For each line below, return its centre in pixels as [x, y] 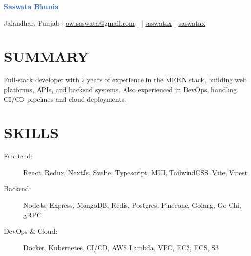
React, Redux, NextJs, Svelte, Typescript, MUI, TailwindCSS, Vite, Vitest [136, 172]
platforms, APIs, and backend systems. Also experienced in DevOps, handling [121, 89]
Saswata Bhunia [31, 6]
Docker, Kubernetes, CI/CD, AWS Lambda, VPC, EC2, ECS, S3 [121, 247]
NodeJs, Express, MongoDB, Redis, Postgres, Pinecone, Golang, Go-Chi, [132, 205]
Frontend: [18, 156]
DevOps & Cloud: [31, 231]
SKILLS [31, 132]
